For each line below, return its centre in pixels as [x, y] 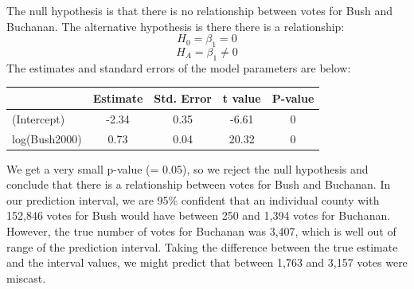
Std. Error [183, 98]
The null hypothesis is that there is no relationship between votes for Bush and [200, 10]
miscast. [26, 277]
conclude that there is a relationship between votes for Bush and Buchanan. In [199, 184]
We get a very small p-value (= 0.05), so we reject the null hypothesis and [187, 168]
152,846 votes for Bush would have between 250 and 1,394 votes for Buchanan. [199, 215]
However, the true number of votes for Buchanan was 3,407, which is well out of [201, 231]
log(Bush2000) [47, 138]
